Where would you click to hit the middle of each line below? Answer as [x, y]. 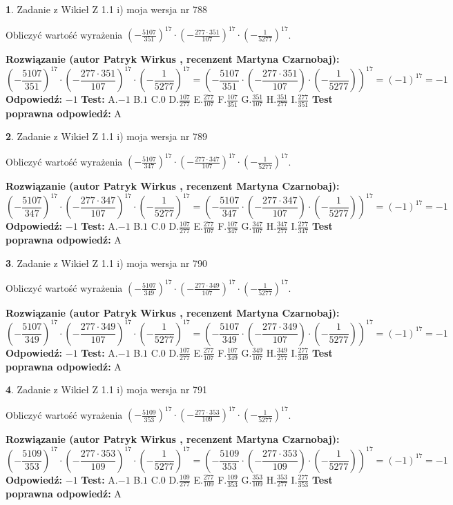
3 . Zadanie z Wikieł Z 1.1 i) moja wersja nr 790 [107, 263]
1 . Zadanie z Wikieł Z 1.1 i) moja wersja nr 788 [107, 9]
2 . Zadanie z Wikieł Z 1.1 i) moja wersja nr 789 [107, 136]
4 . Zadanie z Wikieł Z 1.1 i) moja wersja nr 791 [107, 389]
